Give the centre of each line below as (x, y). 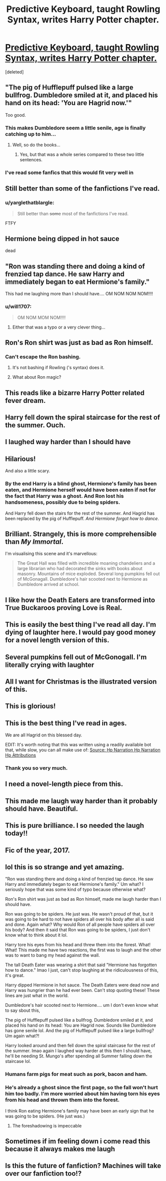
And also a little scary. (28, 471)
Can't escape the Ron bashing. (43, 357)
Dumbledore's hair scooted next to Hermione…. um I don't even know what (82, 1005)
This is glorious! (30, 706)
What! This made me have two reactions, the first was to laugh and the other (83, 950)
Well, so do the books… (36, 145)
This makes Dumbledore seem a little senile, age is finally (76, 128)
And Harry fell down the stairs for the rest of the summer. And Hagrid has (80, 513)
